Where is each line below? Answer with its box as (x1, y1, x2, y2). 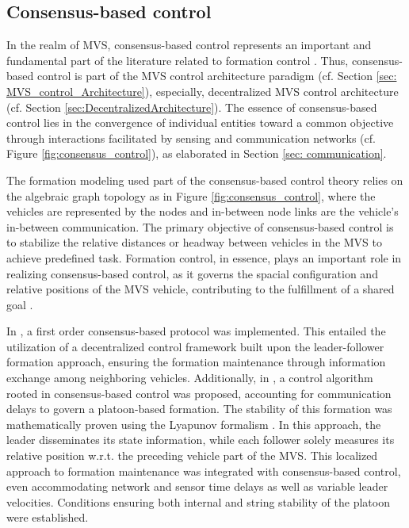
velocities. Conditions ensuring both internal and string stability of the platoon (6, 493, 390, 510)
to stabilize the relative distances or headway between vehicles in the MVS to (6, 234, 382, 251)
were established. (6, 509, 89, 526)
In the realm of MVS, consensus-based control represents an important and (6, 36, 372, 53)
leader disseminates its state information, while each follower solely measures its (6, 431, 395, 448)
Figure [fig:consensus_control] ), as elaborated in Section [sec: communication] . (6, 145, 387, 162)
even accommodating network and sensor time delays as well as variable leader (6, 478, 388, 495)
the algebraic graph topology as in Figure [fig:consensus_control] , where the (6, 187, 376, 204)
